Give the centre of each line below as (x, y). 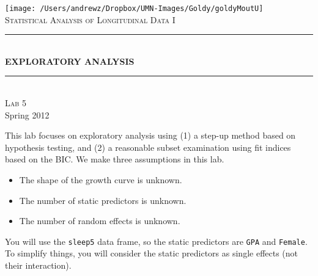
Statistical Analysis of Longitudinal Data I (90, 19)
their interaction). (38, 265)
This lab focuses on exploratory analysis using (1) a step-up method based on (150, 135)
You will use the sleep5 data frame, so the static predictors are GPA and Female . (156, 241)
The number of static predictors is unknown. (103, 200)
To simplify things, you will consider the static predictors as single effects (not (152, 253)
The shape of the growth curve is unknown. (101, 180)
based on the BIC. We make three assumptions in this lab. (115, 159)
